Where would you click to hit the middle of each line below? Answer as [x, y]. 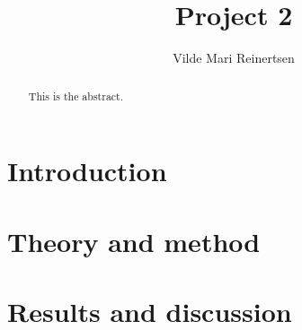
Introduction [87, 171]
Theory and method [134, 241]
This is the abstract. [76, 96]
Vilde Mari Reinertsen [234, 58]
